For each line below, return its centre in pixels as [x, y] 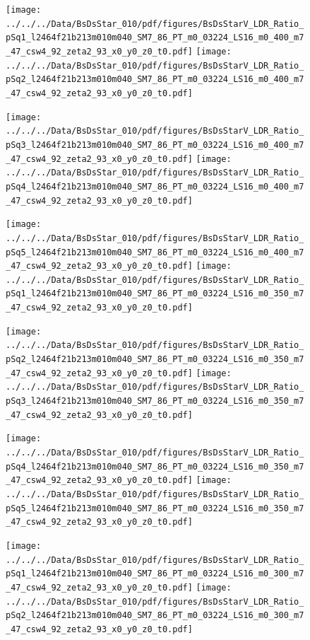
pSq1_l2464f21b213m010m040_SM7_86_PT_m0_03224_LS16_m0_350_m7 [155, 294]
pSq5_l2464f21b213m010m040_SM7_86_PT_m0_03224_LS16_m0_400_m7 [155, 252]
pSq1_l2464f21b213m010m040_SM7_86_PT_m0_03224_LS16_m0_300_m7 [155, 574]
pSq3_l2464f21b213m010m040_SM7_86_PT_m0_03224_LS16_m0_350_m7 [155, 401]
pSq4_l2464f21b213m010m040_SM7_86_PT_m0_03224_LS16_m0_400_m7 [155, 186]
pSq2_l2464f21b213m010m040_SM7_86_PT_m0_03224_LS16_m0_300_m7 [155, 616]
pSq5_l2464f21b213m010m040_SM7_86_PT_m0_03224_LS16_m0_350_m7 [155, 508]
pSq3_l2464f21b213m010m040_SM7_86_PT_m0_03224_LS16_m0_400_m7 [155, 145]
